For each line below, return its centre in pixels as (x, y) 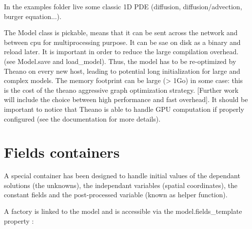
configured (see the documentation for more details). (82, 118)
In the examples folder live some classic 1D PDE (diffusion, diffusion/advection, (123, 6)
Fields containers (62, 152)
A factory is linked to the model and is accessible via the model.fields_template (123, 211)
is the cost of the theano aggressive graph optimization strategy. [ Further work (121, 90)
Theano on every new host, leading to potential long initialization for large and (122, 71)
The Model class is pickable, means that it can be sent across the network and (121, 32)
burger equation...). (33, 16)
